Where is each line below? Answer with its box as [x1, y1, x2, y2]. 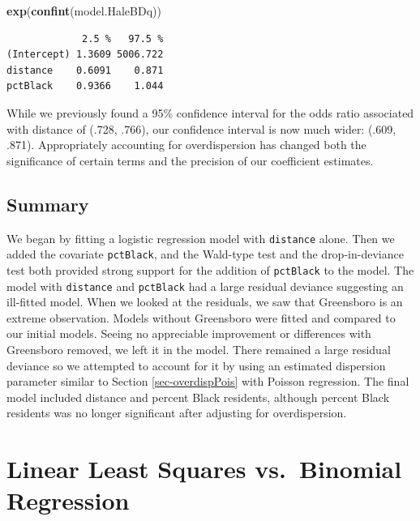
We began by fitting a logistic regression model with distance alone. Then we [6, 229, 395, 246]
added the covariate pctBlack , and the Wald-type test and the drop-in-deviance [6, 246, 404, 263]
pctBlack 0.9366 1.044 [6, 80, 164, 92]
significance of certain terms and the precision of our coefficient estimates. [6, 152, 374, 169]
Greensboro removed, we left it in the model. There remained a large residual [6, 340, 391, 357]
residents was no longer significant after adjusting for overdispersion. [6, 404, 347, 421]
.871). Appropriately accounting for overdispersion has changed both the [6, 136, 366, 153]
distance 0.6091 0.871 [6, 64, 164, 76]
